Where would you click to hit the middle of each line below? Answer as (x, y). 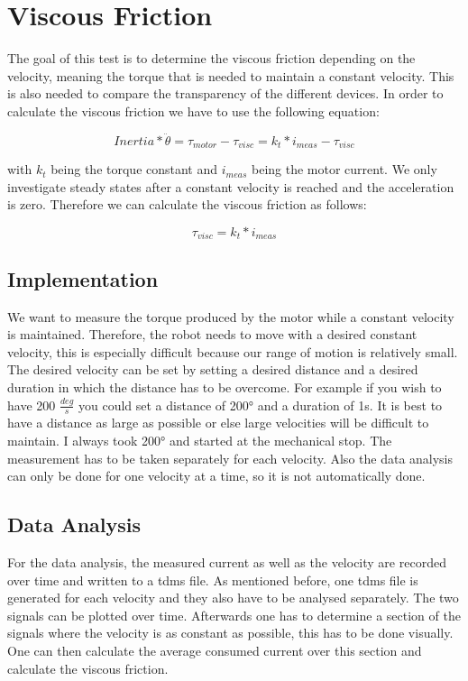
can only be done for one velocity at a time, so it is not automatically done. (216, 476)
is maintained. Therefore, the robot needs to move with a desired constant (212, 334)
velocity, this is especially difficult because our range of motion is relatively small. (233, 351)
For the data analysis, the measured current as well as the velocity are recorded (227, 561)
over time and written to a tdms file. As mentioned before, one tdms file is (213, 580)
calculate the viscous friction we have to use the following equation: (193, 110)
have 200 (32, 405)
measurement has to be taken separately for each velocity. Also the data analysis (230, 458)
